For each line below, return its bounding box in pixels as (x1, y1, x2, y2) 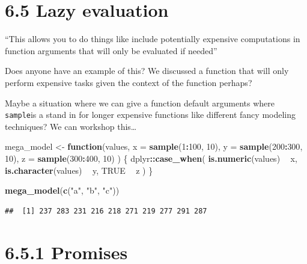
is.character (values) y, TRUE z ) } (5, 164, 153, 176)
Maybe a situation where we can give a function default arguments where (5, 96, 275, 109)
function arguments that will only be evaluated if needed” (5, 44, 217, 57)
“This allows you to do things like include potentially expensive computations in (5, 32, 300, 45)
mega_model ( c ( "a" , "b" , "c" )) (5, 184, 120, 197)
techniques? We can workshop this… (5, 120, 137, 132)
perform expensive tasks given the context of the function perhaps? (5, 76, 252, 88)
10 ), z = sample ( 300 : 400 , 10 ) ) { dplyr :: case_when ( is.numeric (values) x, (5, 152, 297, 164)
